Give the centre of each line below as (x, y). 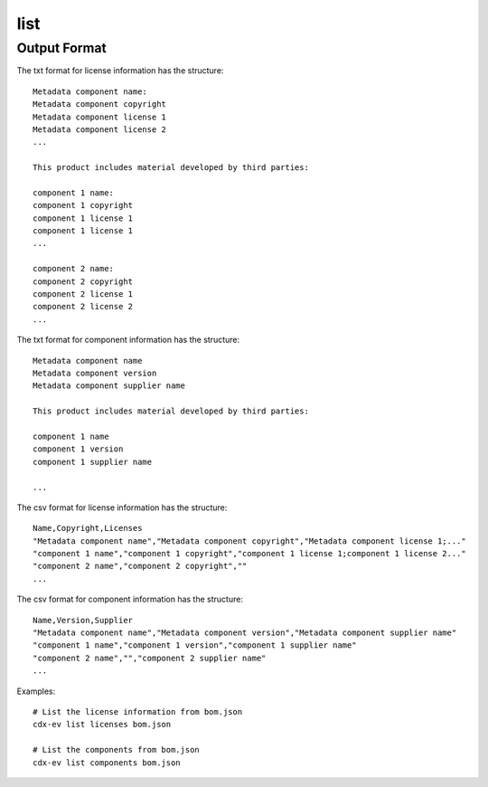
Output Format (62, 48)
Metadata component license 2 (100, 129)
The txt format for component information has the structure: (128, 340)
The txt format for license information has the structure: (120, 71)
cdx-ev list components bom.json (107, 763)
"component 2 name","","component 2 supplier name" (150, 658)
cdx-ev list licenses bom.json (102, 725)
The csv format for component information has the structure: (130, 599)
